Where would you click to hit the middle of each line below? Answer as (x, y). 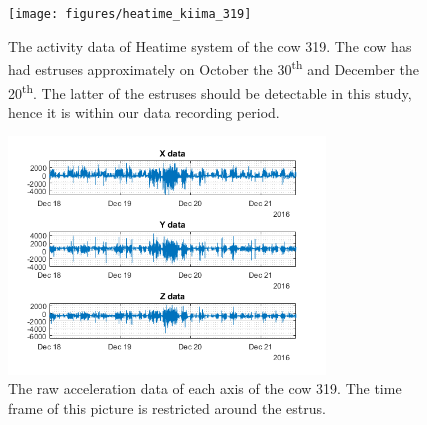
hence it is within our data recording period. (144, 111)
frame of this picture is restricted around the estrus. (167, 408)
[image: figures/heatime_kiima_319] (130, 14)
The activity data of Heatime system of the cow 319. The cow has (210, 45)
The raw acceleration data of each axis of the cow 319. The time (205, 388)
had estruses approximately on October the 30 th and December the (213, 67)
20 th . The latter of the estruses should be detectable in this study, (210, 91)
